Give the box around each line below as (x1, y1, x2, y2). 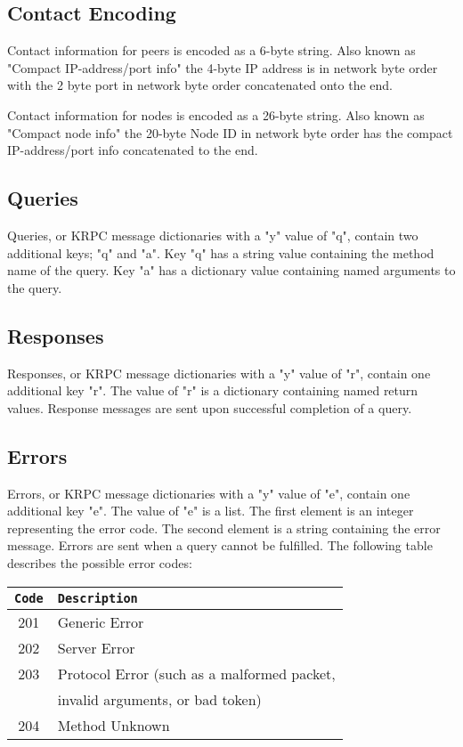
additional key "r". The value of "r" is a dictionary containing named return (7, 381, 418, 400)
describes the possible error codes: (7, 553, 192, 572)
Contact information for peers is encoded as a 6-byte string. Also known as (7, 41, 416, 60)
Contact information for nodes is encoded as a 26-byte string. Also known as (7, 105, 425, 124)
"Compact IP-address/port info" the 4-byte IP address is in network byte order (7, 58, 438, 77)
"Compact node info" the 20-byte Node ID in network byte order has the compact (7, 123, 453, 142)
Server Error (57, 637, 135, 658)
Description (57, 590, 138, 605)
